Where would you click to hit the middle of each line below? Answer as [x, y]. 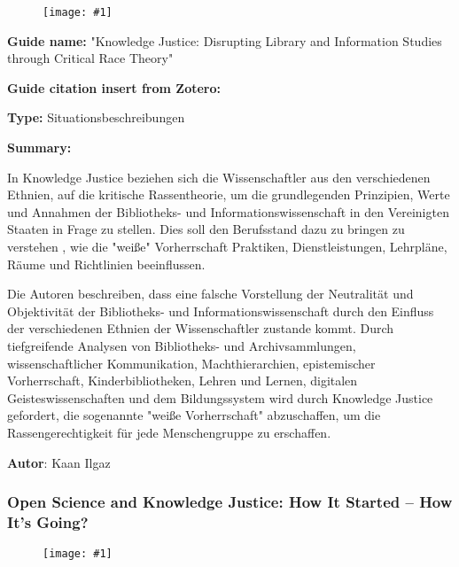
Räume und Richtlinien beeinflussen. [106, 264]
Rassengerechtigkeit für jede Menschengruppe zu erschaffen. [169, 432]
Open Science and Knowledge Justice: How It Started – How [230, 502]
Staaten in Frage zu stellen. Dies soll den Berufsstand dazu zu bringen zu [206, 229]
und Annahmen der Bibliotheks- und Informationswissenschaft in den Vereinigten [228, 211]
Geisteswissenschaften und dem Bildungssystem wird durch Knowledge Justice [220, 397]
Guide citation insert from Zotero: [114, 87]
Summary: [39, 148]
